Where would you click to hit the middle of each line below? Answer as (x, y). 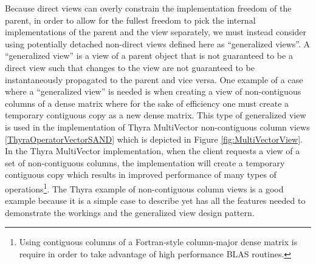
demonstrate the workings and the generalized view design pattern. (130, 212)
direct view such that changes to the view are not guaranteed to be (130, 67)
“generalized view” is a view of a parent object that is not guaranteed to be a (149, 56)
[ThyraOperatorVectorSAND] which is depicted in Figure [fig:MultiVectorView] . (154, 139)
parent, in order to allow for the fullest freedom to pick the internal (130, 20)
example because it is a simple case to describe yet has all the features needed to (155, 201)
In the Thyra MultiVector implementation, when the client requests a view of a (153, 151)
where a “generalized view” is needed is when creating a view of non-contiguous (153, 91)
